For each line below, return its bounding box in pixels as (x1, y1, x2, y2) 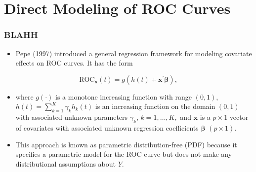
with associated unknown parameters (15, 112, 128, 122)
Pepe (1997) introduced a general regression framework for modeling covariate (15, 48, 252, 58)
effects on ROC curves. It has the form (15, 58, 133, 68)
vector (229, 112, 249, 122)
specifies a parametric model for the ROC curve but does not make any (15, 149, 232, 159)
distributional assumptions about (15, 158, 116, 169)
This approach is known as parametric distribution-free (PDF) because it (15, 139, 237, 149)
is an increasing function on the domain (95, 101, 215, 111)
